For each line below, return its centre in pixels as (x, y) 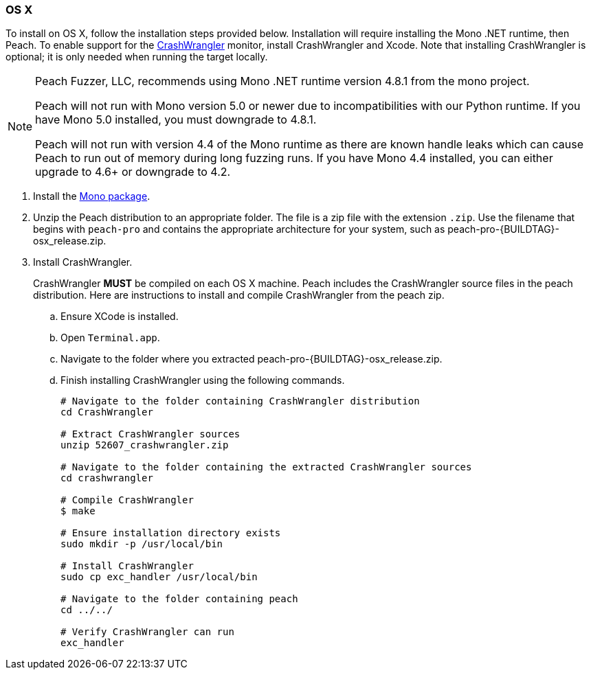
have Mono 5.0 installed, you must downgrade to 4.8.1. (176, 120)
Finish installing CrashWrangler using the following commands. (203, 380)
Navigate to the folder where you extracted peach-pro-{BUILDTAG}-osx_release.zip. (252, 359)
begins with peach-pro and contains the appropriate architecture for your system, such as (239, 229)
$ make (78, 511)
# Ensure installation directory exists (171, 533)
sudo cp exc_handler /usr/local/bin (159, 577)
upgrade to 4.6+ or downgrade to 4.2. (133, 172)
